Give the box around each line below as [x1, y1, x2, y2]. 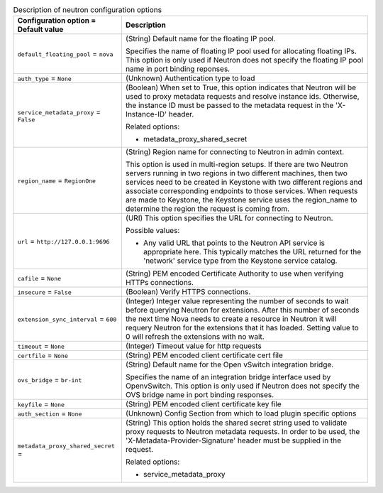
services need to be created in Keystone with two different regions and [125, 178, 363, 188]
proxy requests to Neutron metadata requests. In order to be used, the [125, 427, 360, 437]
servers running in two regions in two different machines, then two [125, 168, 348, 178]
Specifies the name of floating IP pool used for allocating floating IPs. [125, 46, 357, 56]
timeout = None [17, 341, 65, 351]
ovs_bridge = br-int [17, 375, 82, 385]
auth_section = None [17, 408, 82, 418]
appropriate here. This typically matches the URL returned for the [143, 247, 362, 257]
